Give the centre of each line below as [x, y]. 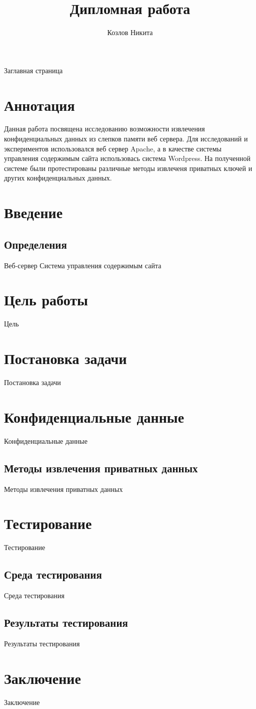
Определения [35, 244]
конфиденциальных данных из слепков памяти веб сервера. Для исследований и [126, 139]
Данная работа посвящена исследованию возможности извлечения [104, 129]
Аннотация [39, 105]
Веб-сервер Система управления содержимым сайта [83, 265]
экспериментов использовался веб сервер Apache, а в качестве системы [113, 148]
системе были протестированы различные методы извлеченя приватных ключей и [128, 168]
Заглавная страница [33, 70]
